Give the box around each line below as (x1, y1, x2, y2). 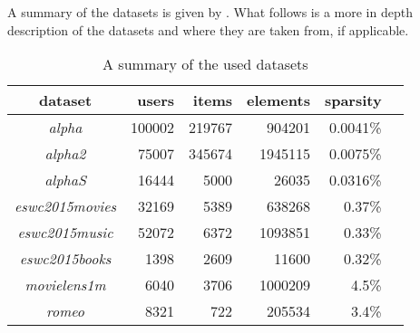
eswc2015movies (15, 195, 117, 217)
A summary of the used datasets (103, 53, 308, 75)
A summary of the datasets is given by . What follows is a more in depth (7, 3, 413, 21)
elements (247, 90, 310, 111)
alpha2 (44, 143, 86, 165)
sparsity (324, 90, 382, 111)
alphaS (44, 169, 86, 191)
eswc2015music (17, 222, 113, 243)
